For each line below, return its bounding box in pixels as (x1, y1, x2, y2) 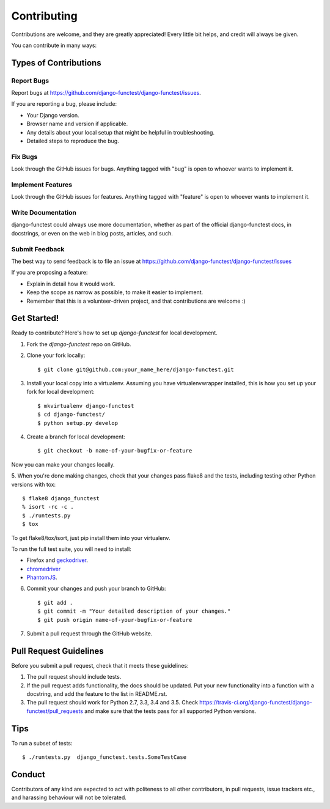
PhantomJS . (26, 574, 57, 581)
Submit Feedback (11, 245, 65, 253)
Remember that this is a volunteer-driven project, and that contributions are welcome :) (26, 297, 246, 305)
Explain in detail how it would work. (26, 280, 116, 287)
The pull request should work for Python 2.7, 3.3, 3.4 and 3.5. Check (26, 699, 199, 706)
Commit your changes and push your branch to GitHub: (26, 585, 166, 593)
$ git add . (37, 599, 73, 606)
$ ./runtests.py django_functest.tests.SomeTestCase (22, 754, 186, 761)
